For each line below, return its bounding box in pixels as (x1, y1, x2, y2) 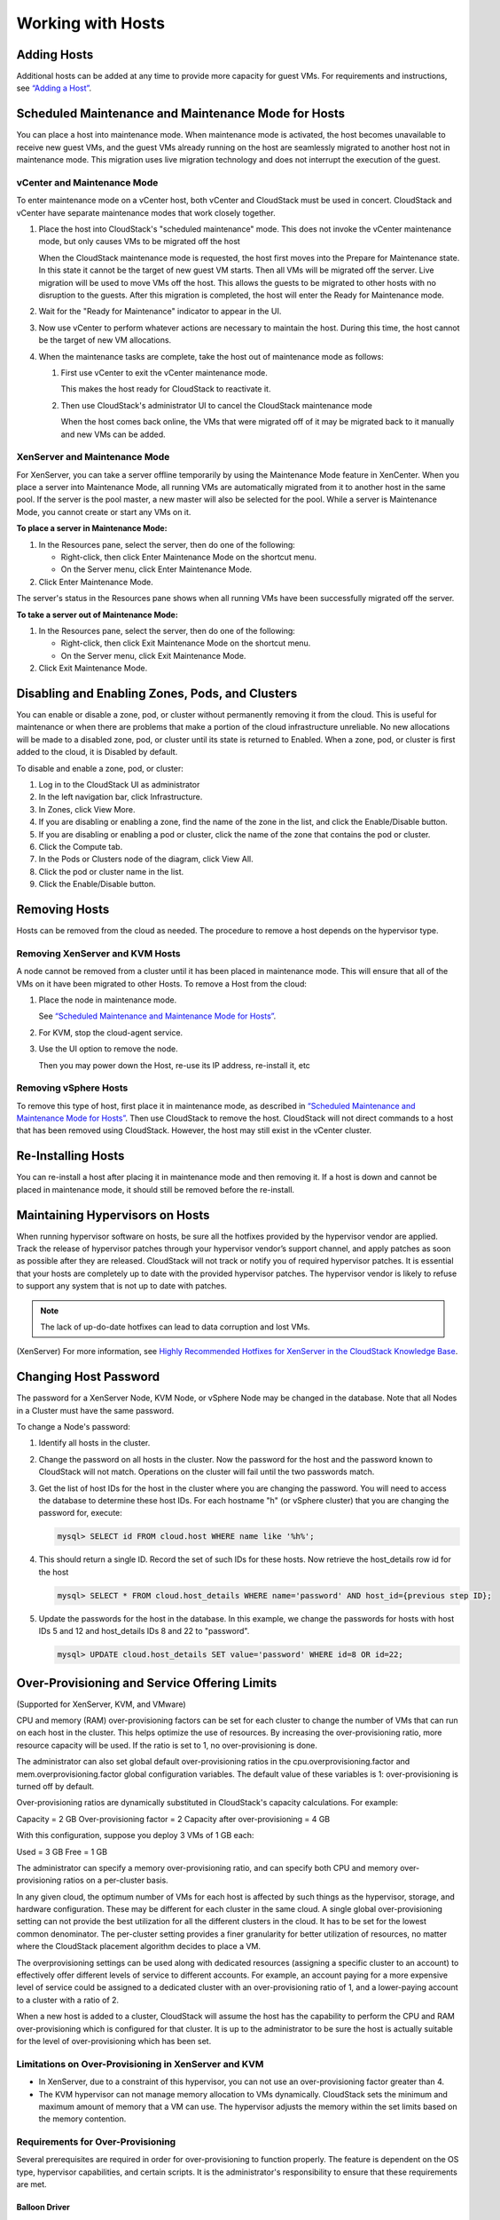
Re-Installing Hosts (16, 1148, 125, 1163)
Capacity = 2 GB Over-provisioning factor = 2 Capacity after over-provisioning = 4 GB (16, 1813, 331, 1824)
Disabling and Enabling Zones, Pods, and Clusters (16, 686, 298, 701)
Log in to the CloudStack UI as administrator (38, 780, 200, 789)
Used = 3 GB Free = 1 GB (16, 1846, 108, 1857)
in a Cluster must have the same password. (16, 1405, 175, 1415)
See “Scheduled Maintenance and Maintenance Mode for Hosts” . (38, 1011, 277, 1021)
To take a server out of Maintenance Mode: (16, 609, 179, 620)
